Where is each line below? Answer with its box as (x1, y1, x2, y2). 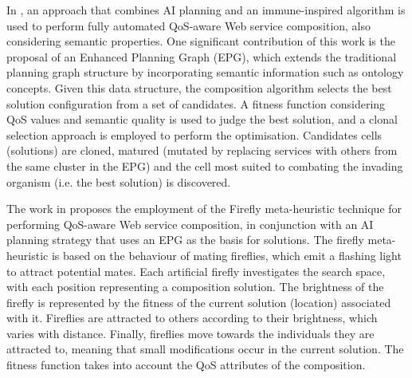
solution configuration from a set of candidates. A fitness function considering (6, 95, 386, 112)
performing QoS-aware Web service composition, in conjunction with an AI (6, 215, 374, 232)
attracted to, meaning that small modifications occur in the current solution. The (6, 341, 404, 357)
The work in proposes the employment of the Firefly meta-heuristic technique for (6, 200, 402, 217)
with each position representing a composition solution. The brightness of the (6, 278, 384, 295)
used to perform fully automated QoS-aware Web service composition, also (6, 17, 371, 33)
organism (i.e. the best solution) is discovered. (6, 173, 231, 190)
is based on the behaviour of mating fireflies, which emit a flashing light (51, 246, 402, 263)
